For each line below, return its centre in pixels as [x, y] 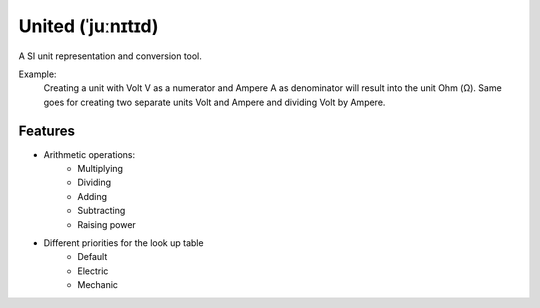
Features [46, 130]
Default [92, 257]
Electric [93, 271]
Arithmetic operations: [89, 154]
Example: [37, 74]
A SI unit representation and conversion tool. [110, 56]
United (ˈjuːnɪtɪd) [88, 26]
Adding [92, 196]
